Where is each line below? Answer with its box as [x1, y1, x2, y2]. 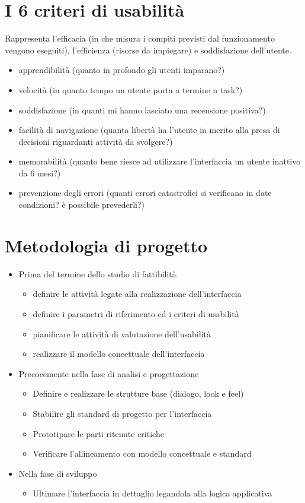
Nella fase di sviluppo [18, 467, 97, 479]
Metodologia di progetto [5, 233, 208, 257]
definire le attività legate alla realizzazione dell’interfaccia [33, 287, 242, 300]
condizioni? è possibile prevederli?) [18, 198, 145, 211]
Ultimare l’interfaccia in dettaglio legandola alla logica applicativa [33, 487, 272, 499]
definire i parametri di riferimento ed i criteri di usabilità [33, 307, 239, 319]
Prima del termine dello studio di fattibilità [18, 267, 176, 280]
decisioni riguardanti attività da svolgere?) [18, 135, 173, 147]
